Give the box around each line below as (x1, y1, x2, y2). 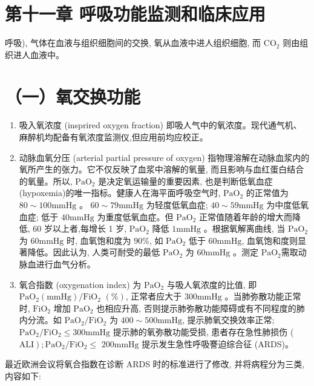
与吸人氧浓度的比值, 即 (166, 278, 257, 290)
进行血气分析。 (36, 257, 96, 270)
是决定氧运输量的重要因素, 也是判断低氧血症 (98, 174, 273, 187)
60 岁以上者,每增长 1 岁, (33, 222, 127, 235)
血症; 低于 (19, 210, 59, 223)
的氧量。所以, (19, 174, 73, 187)
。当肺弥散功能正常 (224, 290, 301, 303)
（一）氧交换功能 (5, 83, 141, 108)
